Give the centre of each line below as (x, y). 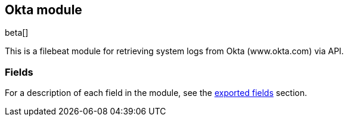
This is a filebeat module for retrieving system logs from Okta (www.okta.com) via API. (174, 51)
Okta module (44, 10)
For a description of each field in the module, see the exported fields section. (156, 93)
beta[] (17, 33)
